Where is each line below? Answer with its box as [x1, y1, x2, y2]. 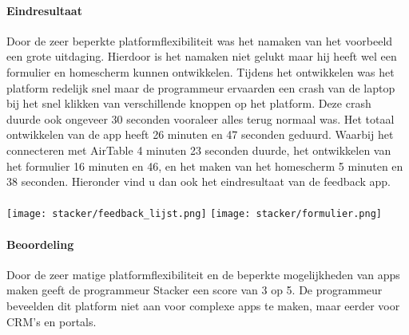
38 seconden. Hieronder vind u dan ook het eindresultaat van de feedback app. [6, 173, 391, 190]
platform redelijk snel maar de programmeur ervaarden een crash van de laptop [6, 79, 395, 96]
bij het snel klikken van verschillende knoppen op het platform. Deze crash [6, 95, 371, 112]
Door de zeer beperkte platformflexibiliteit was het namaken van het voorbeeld [6, 32, 393, 49]
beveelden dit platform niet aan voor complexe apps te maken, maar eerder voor [6, 297, 400, 313]
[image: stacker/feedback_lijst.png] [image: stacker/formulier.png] [6, 208, 382, 220]
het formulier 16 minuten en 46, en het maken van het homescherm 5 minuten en [6, 157, 403, 174]
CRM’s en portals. [6, 313, 97, 329]
